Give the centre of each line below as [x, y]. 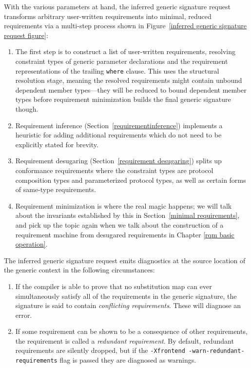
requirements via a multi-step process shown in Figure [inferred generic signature [125, 26]
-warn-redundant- [216, 351]
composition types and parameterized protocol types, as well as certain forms [131, 180]
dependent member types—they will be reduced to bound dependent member [131, 89]
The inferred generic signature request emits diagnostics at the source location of [125, 260]
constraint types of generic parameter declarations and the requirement [122, 61]
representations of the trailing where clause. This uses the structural [117, 70]
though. [27, 109]
